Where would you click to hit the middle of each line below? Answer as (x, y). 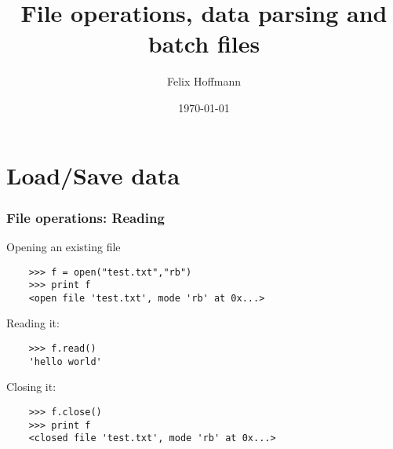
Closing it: (31, 387)
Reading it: (33, 323)
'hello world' (65, 361)
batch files (204, 44)
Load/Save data (93, 175)
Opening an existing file (64, 246)
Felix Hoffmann (204, 81)
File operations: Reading (86, 217)
